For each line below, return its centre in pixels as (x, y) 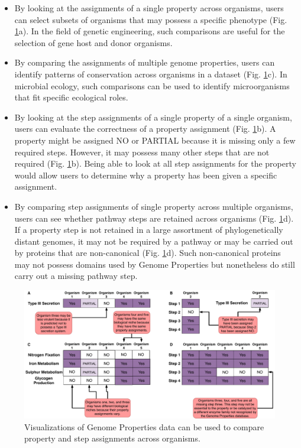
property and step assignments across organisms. (112, 438)
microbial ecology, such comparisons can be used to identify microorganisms (152, 85)
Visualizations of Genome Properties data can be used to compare (144, 426)
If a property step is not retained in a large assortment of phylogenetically (149, 230)
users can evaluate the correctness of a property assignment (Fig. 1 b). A (145, 129)
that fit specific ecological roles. (71, 97)
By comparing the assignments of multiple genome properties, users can (145, 62)
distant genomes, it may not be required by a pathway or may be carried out (154, 241)
